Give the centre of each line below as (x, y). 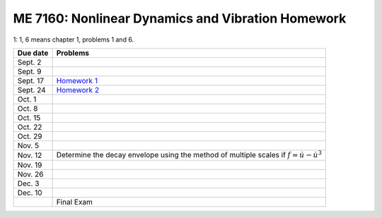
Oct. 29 (30, 136)
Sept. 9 (29, 71)
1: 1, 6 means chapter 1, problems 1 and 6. (74, 40)
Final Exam (75, 202)
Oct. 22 (30, 127)
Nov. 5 (28, 145)
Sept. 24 (31, 90)
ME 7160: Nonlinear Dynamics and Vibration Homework (180, 18)
